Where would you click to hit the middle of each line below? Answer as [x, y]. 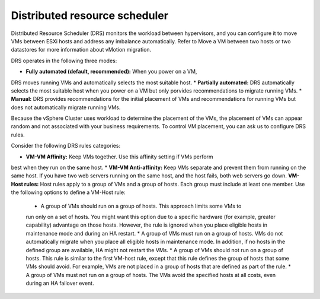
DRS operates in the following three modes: [64, 61]
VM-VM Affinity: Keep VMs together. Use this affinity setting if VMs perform [119, 157]
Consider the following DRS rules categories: [66, 146]
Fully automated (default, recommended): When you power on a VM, [111, 72]
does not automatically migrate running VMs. [66, 107]
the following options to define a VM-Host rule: [68, 192]
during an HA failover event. [60, 283]
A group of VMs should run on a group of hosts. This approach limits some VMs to [141, 206]
